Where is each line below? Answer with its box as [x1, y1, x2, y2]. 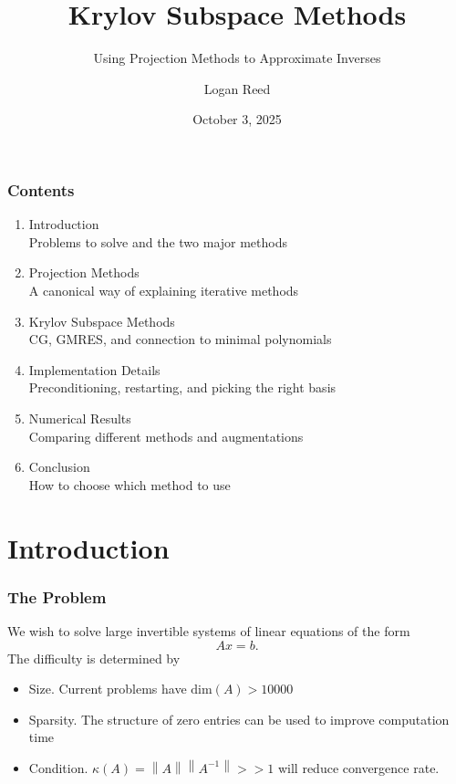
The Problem [7, 585, 107, 608]
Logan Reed [203, 78, 271, 98]
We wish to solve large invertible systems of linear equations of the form [7, 621, 410, 640]
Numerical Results [28, 408, 131, 427]
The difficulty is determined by [7, 648, 181, 667]
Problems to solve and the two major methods [28, 232, 288, 251]
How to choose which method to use [28, 475, 231, 494]
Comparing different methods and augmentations [28, 426, 304, 445]
